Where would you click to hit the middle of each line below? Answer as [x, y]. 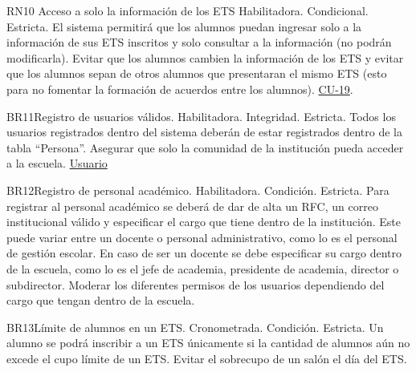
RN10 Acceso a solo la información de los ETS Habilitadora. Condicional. [188, 10]
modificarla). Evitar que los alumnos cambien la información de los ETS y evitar [205, 57]
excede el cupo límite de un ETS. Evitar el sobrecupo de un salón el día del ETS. [207, 358]
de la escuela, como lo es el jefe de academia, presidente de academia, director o [203, 268]
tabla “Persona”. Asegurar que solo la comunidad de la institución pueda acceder [205, 147]
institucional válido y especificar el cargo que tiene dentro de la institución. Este [204, 222]
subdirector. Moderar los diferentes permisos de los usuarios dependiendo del [196, 284]
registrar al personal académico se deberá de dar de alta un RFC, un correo [192, 206]
